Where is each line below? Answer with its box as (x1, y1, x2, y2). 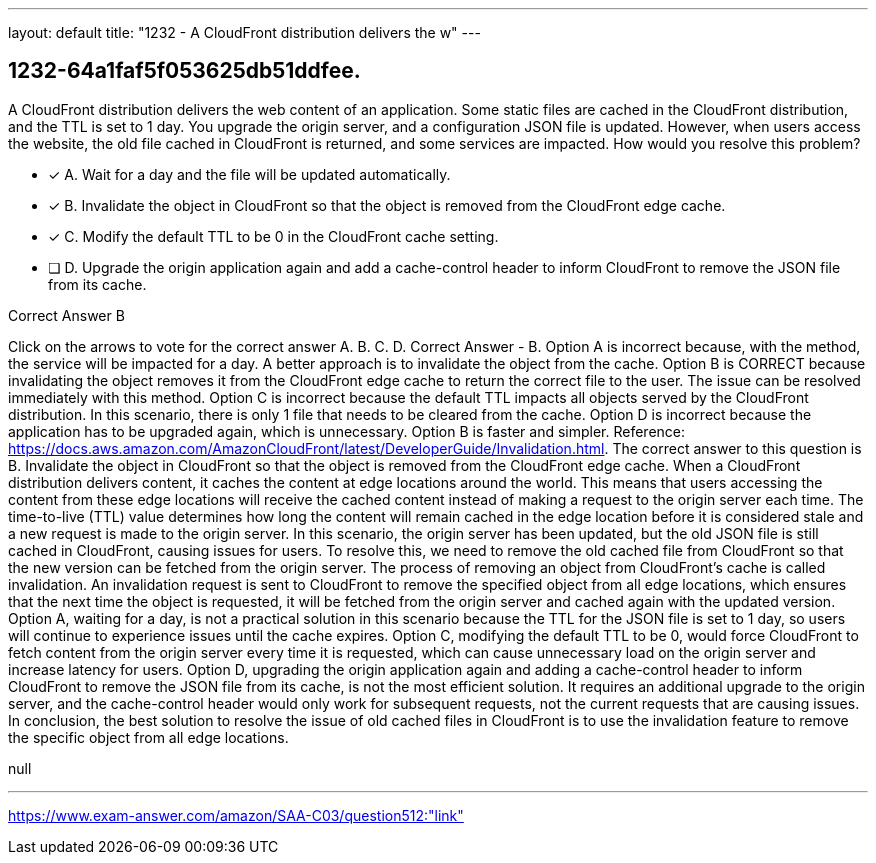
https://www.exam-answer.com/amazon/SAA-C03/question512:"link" (8, 806, 464, 824)
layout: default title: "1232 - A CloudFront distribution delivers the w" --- (8, 24, 481, 41)
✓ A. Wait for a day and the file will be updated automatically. (48, 165, 451, 183)
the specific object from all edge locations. (8, 728, 289, 746)
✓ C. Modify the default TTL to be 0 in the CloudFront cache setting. (48, 227, 499, 245)
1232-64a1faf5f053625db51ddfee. (8, 58, 361, 84)
